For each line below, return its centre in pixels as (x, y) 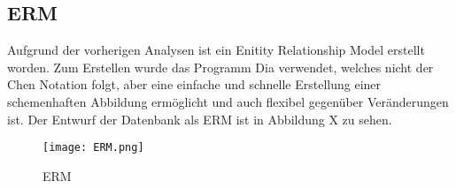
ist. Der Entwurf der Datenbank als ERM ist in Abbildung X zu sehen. (200, 119)
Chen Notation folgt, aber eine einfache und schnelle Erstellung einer (194, 84)
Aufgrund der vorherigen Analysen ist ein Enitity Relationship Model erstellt (216, 50)
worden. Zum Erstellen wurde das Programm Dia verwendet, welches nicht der (220, 67)
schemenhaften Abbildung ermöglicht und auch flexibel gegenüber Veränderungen (228, 101)
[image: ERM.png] (93, 148)
